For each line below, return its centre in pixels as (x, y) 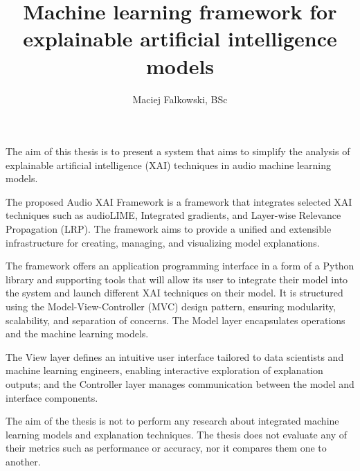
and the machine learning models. (77, 334)
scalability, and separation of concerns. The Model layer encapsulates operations (175, 320)
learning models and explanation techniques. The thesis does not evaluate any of (177, 434)
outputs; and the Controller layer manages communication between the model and (180, 384)
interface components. (52, 397)
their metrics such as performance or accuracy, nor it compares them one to (166, 448)
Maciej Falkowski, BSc (180, 99)
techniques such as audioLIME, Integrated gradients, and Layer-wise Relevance (173, 215)
